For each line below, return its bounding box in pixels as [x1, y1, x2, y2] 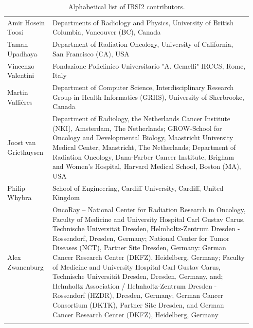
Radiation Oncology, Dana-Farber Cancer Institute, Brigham [53, 151, 234, 162]
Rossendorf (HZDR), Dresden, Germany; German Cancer [53, 290, 223, 300]
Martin [7, 87, 28, 97]
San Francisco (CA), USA [53, 48, 129, 58]
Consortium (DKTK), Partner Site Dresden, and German [53, 299, 224, 310]
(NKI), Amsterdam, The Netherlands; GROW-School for [53, 123, 222, 133]
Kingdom [53, 192, 80, 202]
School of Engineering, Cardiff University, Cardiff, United [53, 182, 224, 193]
